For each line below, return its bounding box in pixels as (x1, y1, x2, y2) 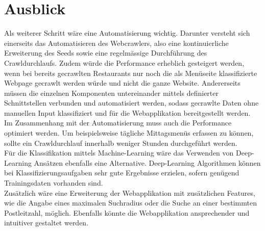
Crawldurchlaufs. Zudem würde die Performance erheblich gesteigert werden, (4, 57, 245, 68)
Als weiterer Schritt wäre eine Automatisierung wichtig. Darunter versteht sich (4, 28, 250, 38)
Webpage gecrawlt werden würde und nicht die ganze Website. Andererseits (4, 78, 240, 88)
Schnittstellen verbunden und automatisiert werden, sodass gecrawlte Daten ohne (4, 97, 259, 108)
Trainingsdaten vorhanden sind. (4, 177, 103, 188)
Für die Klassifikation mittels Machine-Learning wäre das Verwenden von (4, 147, 234, 158)
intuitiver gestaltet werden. (4, 217, 89, 228)
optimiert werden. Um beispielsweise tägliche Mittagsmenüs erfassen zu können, (4, 127, 254, 138)
